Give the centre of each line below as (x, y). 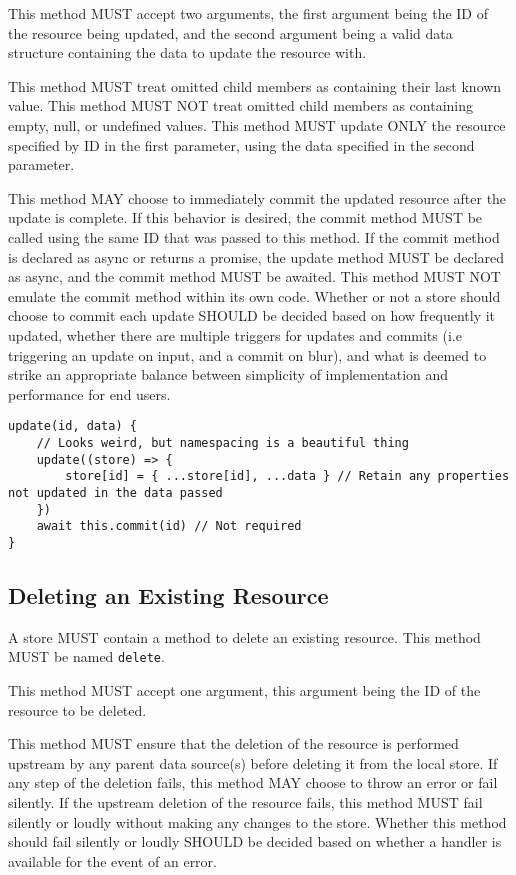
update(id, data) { (72, 426)
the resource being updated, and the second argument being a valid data (230, 32)
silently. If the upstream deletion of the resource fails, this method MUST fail (245, 801)
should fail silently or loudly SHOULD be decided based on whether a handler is (255, 841)
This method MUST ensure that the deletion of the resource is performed (233, 743)
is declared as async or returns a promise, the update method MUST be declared (256, 256)
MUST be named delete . (86, 656)
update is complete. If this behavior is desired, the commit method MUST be (245, 217)
